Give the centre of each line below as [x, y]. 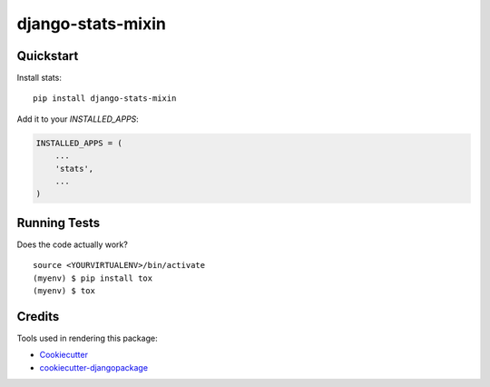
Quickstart [48, 56]
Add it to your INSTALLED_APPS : [78, 119]
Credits [38, 317]
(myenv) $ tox [64, 291]
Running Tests [58, 223]
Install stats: [39, 78]
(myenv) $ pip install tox [93, 278]
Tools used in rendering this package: [87, 338]
